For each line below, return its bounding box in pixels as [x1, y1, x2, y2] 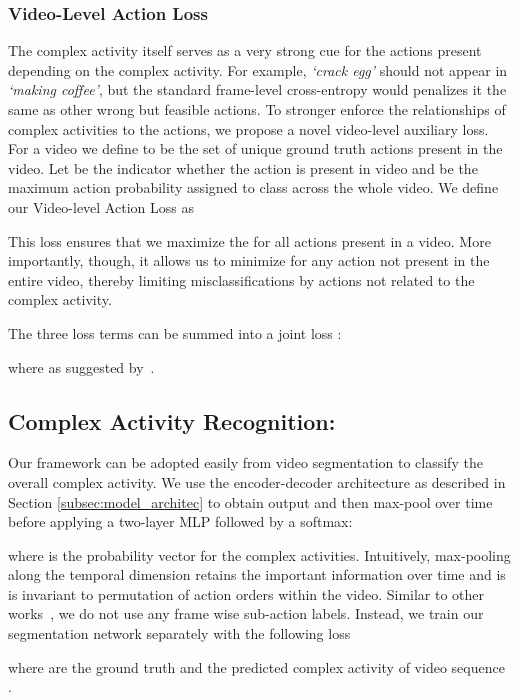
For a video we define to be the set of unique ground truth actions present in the [8, 138, 503, 159]
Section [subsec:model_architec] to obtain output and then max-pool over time [8, 491, 493, 512]
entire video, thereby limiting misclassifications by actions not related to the [8, 269, 475, 290]
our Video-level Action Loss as [8, 196, 194, 217]
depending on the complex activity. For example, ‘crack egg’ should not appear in [8, 59, 508, 80]
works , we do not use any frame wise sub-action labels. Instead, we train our [8, 603, 484, 624]
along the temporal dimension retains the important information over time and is [8, 564, 506, 585]
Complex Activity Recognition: [8, 405, 336, 436]
